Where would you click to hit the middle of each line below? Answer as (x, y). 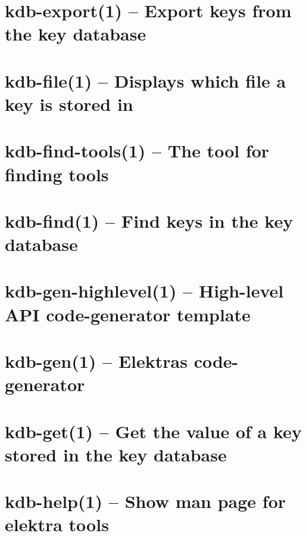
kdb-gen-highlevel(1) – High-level (144, 291)
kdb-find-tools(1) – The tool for (137, 151)
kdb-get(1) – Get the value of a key (153, 431)
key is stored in (69, 103)
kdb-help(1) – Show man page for (146, 501)
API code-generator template (128, 314)
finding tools (57, 174)
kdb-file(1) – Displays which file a (146, 80)
